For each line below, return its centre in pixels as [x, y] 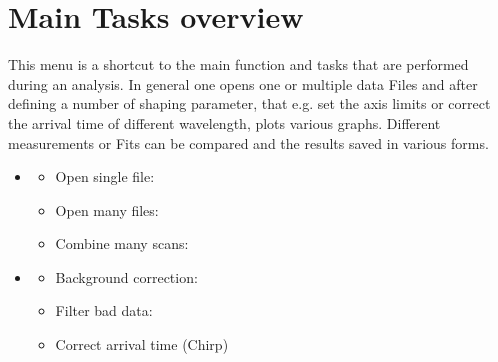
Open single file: [105, 176]
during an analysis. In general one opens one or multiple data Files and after [243, 83]
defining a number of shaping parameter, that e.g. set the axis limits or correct [249, 103]
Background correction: [126, 276]
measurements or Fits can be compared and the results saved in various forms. [248, 142]
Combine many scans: [122, 243]
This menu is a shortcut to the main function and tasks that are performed [238, 64]
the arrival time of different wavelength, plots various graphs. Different [224, 122]
